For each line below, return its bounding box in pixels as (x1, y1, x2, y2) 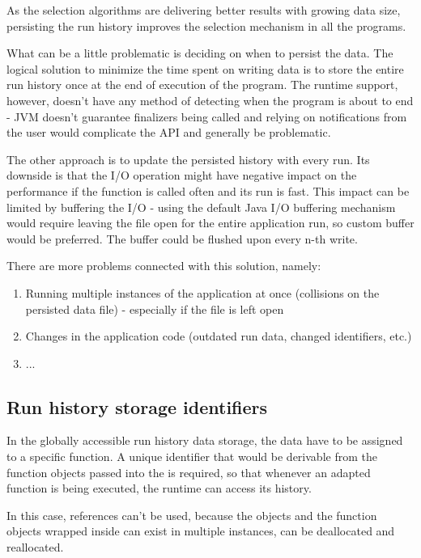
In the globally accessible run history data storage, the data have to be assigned (6, 432, 403, 449)
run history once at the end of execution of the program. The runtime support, (6, 76, 398, 93)
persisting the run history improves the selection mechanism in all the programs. (6, 17, 406, 34)
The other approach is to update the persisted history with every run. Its (6, 150, 370, 167)
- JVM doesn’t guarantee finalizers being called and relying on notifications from (6, 108, 407, 125)
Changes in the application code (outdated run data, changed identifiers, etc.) (25, 328, 412, 345)
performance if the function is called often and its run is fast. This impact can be (6, 182, 410, 199)
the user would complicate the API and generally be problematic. (6, 124, 331, 141)
